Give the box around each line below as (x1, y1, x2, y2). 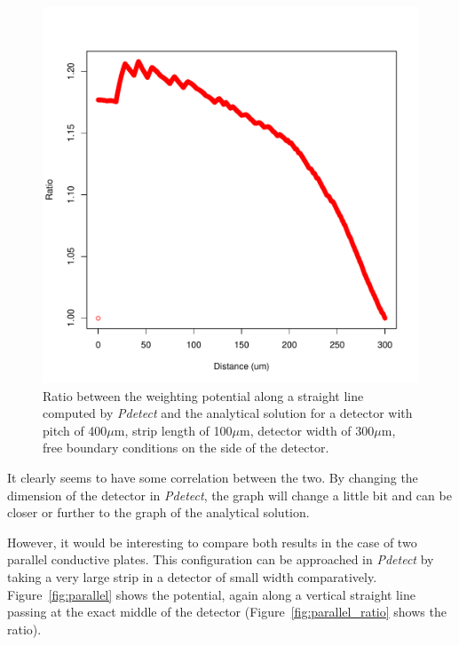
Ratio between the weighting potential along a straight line (43, 386, 364, 405)
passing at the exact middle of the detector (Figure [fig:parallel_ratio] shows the (7, 602, 447, 621)
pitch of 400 (43, 421, 107, 439)
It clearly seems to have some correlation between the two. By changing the (7, 468, 418, 486)
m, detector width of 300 (239, 421, 375, 439)
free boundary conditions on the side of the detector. (43, 438, 329, 457)
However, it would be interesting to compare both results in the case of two (7, 532, 417, 551)
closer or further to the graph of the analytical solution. (7, 503, 310, 522)
